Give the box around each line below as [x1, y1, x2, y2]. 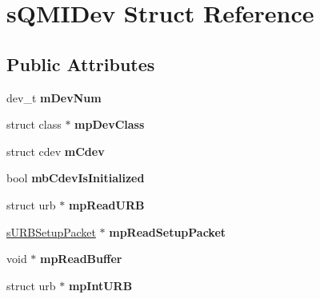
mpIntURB [68, 277, 133, 293]
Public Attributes [6, 51, 155, 76]
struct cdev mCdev [6, 142, 105, 159]
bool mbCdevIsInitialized [6, 169, 145, 186]
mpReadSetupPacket [109, 223, 226, 240]
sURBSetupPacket [6, 223, 96, 240]
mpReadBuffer [40, 250, 122, 267]
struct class [6, 116, 62, 133]
